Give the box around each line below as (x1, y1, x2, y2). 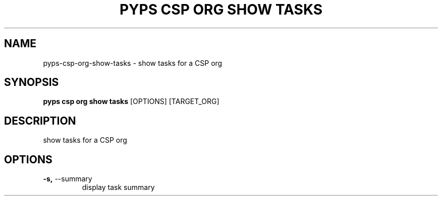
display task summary (82, 183, 155, 192)
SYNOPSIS (4, 76, 59, 89)
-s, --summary (43, 174, 92, 183)
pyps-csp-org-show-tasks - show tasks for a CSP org (43, 58, 223, 67)
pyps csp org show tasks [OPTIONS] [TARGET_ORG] (43, 97, 219, 106)
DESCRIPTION (4, 114, 76, 127)
